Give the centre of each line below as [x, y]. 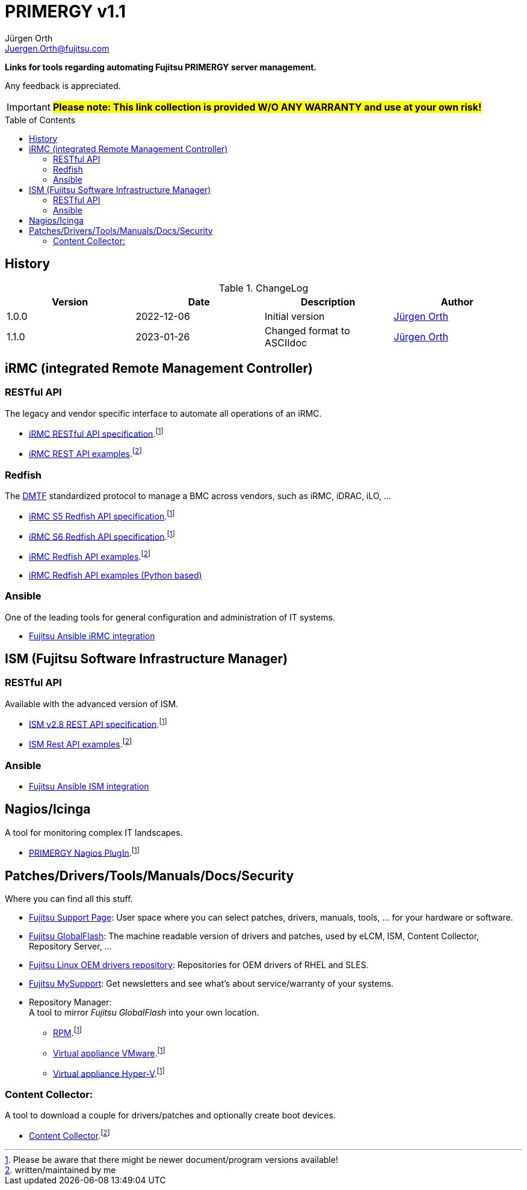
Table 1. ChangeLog [263, 288]
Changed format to [307, 330]
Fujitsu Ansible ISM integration [89, 786]
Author [457, 302]
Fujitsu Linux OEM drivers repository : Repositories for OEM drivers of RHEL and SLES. [199, 965]
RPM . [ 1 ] [67, 1032]
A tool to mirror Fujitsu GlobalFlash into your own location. [144, 1013]
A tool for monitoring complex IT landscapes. [94, 832]
